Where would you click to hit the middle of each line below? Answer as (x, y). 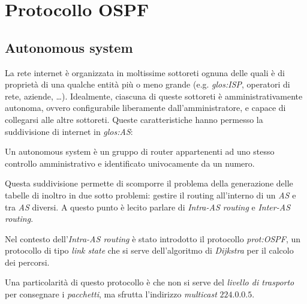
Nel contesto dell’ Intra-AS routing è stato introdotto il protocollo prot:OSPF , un (153, 238)
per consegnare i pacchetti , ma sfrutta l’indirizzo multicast (111, 294)
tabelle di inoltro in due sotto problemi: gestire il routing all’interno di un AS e (151, 195)
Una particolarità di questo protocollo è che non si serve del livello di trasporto (150, 282)
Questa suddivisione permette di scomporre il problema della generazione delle (149, 183)
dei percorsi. (27, 262)
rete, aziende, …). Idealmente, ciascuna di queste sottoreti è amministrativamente (154, 96)
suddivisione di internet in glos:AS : (69, 131)
